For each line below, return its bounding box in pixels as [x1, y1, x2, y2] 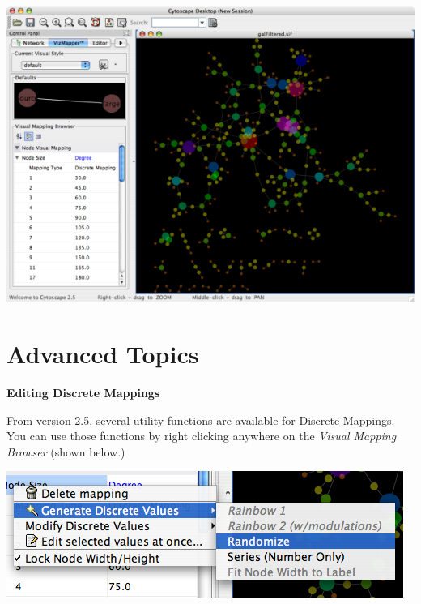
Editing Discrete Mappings [6, 384, 160, 401]
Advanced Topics [6, 337, 199, 371]
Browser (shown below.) [6, 443, 125, 460]
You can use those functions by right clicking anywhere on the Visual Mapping [6, 427, 397, 444]
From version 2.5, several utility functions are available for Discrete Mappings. [6, 411, 395, 428]
